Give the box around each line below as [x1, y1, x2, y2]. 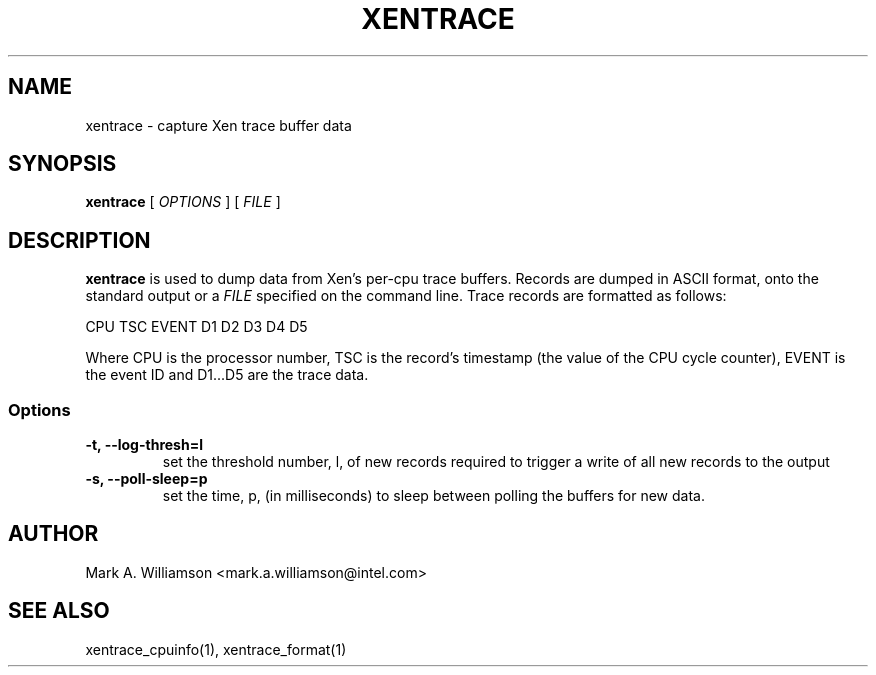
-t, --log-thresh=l [85, 436, 203, 454]
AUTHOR [8, 521, 99, 547]
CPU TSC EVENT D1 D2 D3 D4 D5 [85, 318, 308, 336]
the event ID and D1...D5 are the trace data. [85, 366, 369, 384]
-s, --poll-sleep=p [85, 470, 208, 488]
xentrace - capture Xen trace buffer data [85, 116, 352, 134]
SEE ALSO [8, 598, 110, 624]
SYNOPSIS [8, 151, 117, 177]
